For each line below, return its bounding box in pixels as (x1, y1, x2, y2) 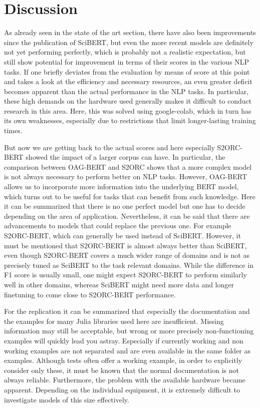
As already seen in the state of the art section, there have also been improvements (4, 27, 256, 38)
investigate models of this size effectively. (4, 394, 129, 404)
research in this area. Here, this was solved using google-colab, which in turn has (4, 105, 251, 116)
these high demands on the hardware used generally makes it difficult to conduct (4, 96, 252, 106)
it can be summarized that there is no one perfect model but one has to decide (4, 201, 245, 211)
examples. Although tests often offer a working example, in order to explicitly (4, 355, 242, 365)
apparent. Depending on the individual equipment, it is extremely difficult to (4, 384, 240, 394)
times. (4, 125, 23, 136)
